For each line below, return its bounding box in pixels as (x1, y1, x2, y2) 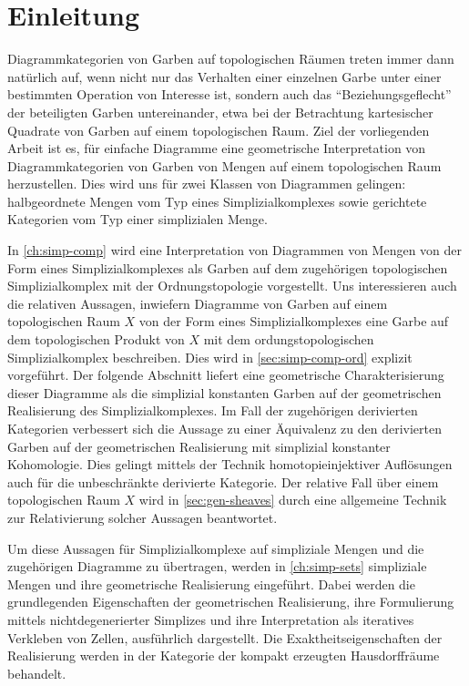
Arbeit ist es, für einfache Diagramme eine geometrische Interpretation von (7, 138, 426, 158)
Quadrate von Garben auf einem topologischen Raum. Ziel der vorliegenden (7, 120, 430, 139)
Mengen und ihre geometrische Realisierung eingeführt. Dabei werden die (7, 574, 415, 593)
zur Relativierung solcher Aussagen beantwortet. (7, 507, 278, 527)
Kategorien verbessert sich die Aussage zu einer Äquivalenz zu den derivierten (7, 419, 442, 437)
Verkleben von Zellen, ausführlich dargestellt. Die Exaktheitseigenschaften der (7, 628, 443, 647)
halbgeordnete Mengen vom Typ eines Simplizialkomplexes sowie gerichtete (7, 191, 427, 210)
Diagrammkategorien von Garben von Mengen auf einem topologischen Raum (7, 156, 442, 175)
